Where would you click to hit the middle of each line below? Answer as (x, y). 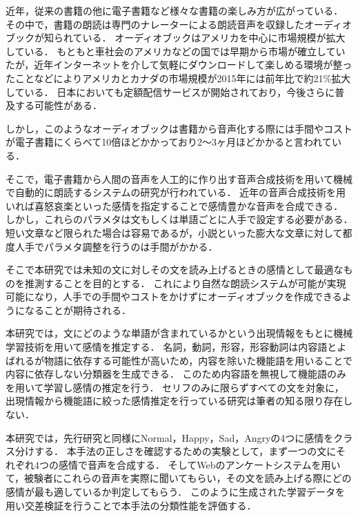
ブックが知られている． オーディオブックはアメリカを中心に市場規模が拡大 (176, 38)
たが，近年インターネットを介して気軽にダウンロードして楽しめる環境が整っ (179, 65)
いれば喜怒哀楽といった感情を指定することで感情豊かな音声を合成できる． (175, 205)
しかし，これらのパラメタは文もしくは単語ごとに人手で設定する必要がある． (179, 219)
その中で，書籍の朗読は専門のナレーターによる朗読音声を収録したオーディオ (179, 24)
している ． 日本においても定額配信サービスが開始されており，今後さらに (170, 91)
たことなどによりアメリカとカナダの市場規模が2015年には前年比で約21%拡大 (178, 78)
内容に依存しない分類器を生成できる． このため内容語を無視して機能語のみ (176, 374)
